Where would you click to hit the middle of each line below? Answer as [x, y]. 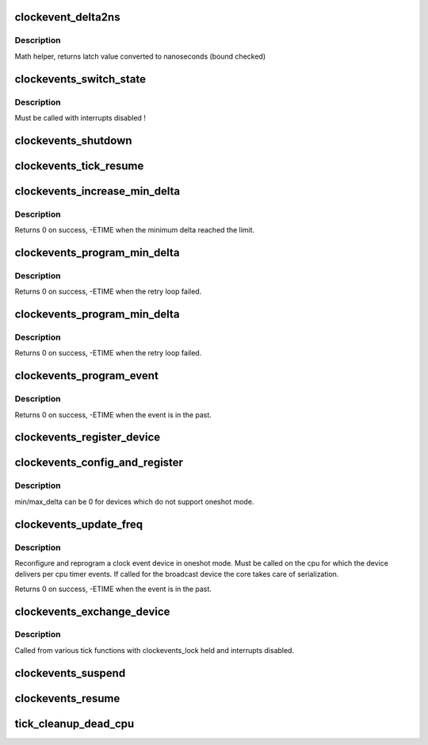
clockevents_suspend [70, 673]
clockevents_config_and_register [99, 463]
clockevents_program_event [86, 376]
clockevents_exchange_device [92, 611]
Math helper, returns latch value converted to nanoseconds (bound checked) [140, 56]
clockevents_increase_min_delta [97, 191]
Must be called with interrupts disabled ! [80, 117]
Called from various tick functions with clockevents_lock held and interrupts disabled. [155, 650]
